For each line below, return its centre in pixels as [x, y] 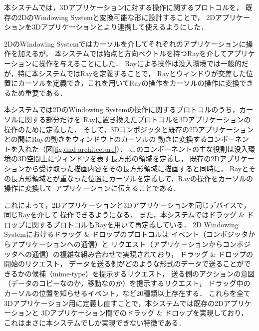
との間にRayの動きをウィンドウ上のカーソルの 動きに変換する [106, 139]
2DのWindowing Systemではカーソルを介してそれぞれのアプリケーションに [125, 43]
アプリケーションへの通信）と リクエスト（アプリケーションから [117, 244]
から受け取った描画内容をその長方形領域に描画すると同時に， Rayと [136, 168]
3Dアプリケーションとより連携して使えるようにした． [120, 27]
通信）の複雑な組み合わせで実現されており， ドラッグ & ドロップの [142, 254]
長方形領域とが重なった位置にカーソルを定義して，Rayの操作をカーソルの [132, 178]
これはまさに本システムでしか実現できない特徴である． [95, 322]
